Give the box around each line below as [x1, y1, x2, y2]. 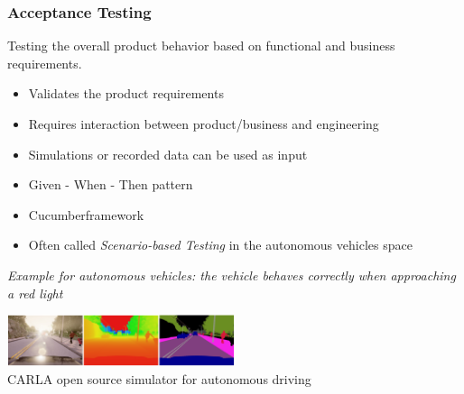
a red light [7, 283, 63, 302]
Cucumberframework [28, 205, 144, 224]
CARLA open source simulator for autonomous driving [7, 370, 311, 389]
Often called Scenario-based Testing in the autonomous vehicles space [28, 235, 413, 254]
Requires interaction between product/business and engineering [28, 115, 379, 133]
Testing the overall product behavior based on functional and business [7, 36, 395, 55]
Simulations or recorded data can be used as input [28, 144, 308, 163]
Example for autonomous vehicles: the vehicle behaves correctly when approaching [7, 265, 456, 284]
